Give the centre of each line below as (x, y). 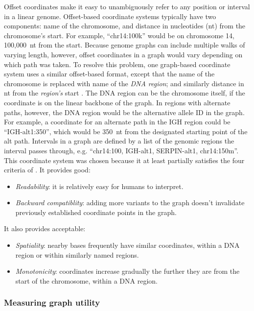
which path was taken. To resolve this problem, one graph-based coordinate (117, 64)
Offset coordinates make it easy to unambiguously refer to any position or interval (127, 6)
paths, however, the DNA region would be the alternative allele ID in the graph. (124, 112)
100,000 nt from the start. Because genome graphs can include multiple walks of (125, 45)
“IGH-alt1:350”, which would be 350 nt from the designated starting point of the (126, 131)
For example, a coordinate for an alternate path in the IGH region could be (117, 122)
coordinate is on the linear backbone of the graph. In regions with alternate (117, 102)
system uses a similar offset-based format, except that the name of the (109, 74)
